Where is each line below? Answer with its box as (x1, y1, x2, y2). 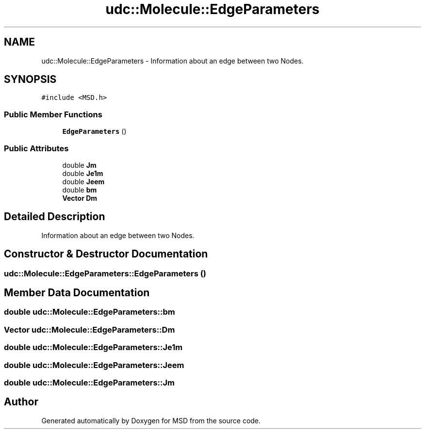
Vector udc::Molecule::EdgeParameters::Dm (4, 324, 175, 335)
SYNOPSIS (4, 73, 57, 86)
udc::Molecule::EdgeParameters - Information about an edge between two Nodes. (41, 56, 304, 65)
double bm (62, 185, 97, 194)
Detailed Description (4, 210, 105, 223)
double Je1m (62, 169, 103, 177)
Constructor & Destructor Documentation (4, 248, 208, 260)
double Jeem (62, 177, 105, 186)
